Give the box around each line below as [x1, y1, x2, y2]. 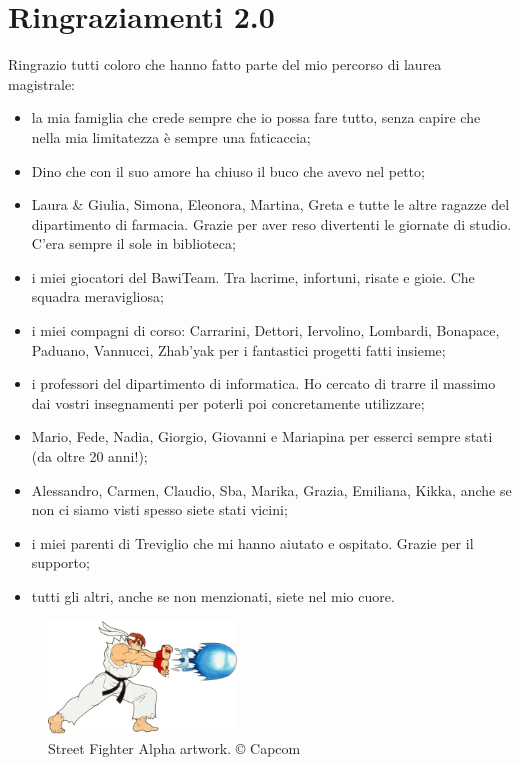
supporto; [31, 552, 90, 573]
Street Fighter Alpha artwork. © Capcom [48, 738, 301, 759]
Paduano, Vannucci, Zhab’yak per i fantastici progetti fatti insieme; [31, 339, 446, 360]
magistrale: [8, 73, 76, 94]
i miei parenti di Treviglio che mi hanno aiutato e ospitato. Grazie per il [31, 532, 474, 553]
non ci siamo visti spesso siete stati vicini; [31, 499, 288, 520]
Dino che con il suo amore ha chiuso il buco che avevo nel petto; [31, 160, 425, 181]
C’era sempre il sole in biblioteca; [31, 233, 236, 254]
